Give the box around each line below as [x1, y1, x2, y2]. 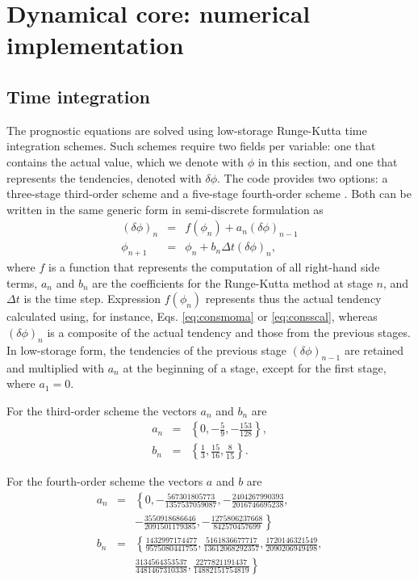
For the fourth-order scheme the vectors [6, 473, 203, 490]
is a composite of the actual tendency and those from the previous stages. [47, 323, 411, 340]
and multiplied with [6, 359, 104, 376]
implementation [6, 28, 184, 61]
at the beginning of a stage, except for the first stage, [123, 359, 387, 376]
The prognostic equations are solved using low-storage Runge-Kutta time [6, 121, 367, 138]
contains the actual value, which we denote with [6, 153, 245, 170]
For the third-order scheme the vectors [6, 402, 197, 419]
